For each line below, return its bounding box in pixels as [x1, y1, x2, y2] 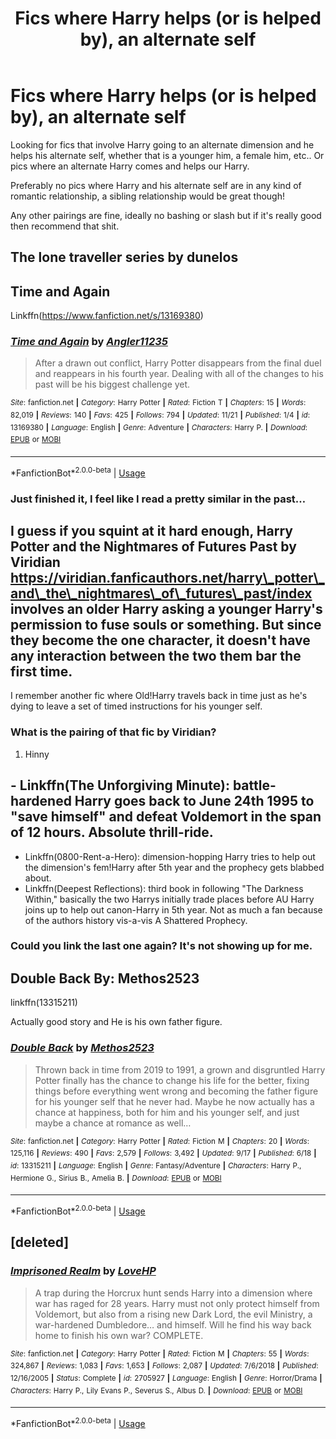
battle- [232, 777, 277, 794]
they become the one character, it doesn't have [10, 632, 311, 649]
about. [24, 872, 52, 884]
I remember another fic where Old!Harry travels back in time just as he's [10, 690, 308, 702]
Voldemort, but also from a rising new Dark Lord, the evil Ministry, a [34, 1308, 313, 1320]
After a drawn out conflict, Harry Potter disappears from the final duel [34, 357, 322, 369]
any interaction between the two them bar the [10, 648, 302, 665]
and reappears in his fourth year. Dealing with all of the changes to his [34, 368, 324, 380]
